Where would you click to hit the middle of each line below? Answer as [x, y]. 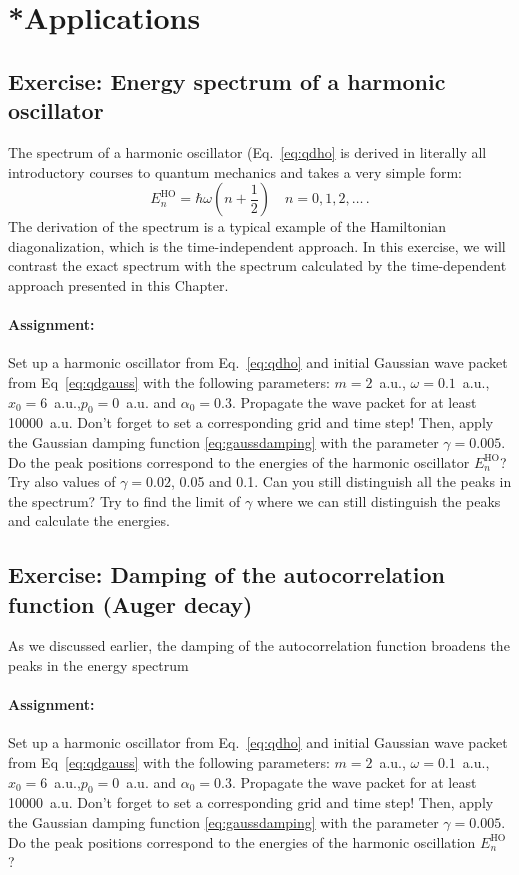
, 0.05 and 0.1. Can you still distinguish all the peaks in [341, 481]
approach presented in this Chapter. [118, 284]
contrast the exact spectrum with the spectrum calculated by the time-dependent [257, 265]
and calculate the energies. [89, 520]
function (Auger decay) [130, 603]
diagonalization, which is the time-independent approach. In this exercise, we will [257, 245]
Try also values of [62, 481]
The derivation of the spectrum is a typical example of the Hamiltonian [227, 226]
